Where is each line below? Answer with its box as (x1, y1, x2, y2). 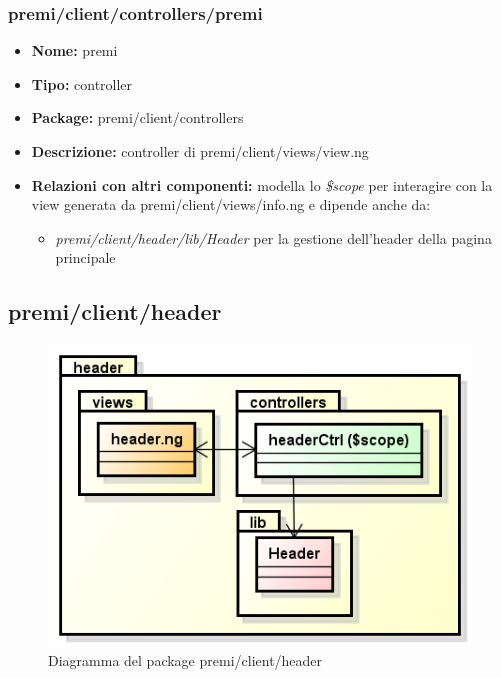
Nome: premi (31, 40, 118, 61)
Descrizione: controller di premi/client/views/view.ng (31, 141, 369, 161)
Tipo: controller (31, 73, 133, 94)
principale (55, 247, 116, 268)
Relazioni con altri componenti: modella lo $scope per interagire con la (31, 174, 493, 195)
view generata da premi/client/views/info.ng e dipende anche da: (31, 194, 431, 215)
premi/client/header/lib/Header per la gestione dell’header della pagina (55, 227, 492, 248)
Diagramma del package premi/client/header (48, 649, 323, 670)
